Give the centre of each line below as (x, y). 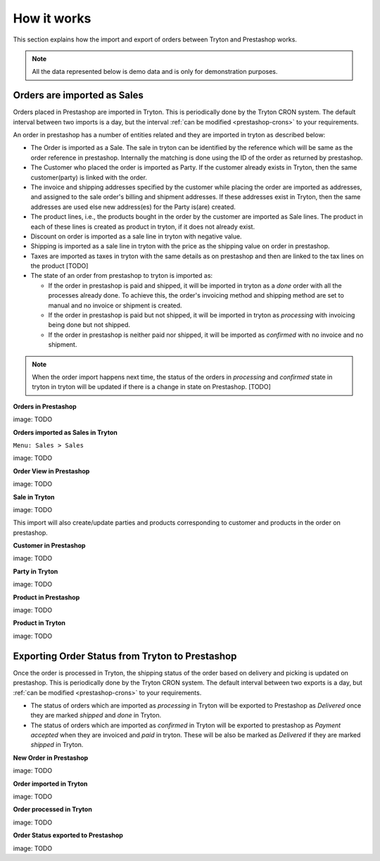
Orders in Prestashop (45, 406)
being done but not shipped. (89, 325)
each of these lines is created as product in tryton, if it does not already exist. (143, 227)
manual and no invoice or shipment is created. (115, 305)
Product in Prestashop (46, 597)
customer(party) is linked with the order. (89, 177)
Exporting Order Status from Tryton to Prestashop (125, 656)
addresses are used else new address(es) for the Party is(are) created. (133, 207)
